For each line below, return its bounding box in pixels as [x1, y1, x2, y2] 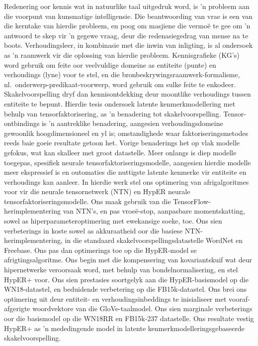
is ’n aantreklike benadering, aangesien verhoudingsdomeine [41, 118, 223, 128]
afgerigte [4, 303, 30, 314]
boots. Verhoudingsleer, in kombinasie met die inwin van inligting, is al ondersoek [4, 40, 253, 50]
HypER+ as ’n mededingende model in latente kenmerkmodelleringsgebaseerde [4, 323, 245, 333]
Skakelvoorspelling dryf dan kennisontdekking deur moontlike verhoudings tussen [4, 89, 251, 99]
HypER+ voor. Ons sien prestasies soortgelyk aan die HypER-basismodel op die [4, 274, 249, 284]
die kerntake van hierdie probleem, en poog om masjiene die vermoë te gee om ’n [4, 20, 251, 31]
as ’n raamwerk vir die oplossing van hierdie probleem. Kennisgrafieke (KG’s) [4, 49, 240, 60]
